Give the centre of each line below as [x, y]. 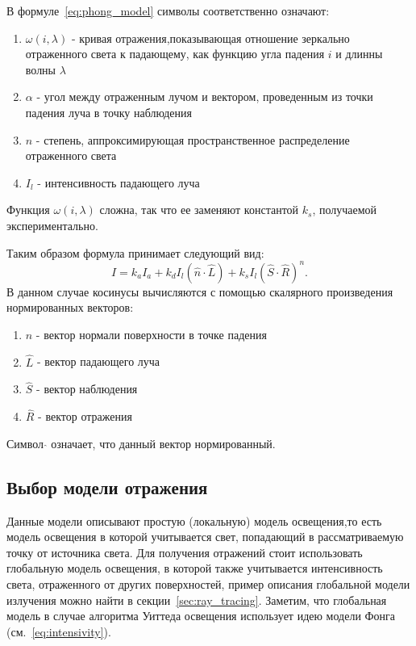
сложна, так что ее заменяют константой [199, 210]
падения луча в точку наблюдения [108, 112]
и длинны [359, 54]
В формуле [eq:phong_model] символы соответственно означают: [168, 10]
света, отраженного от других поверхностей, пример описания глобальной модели [208, 584]
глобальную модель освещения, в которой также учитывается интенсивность [195, 568]
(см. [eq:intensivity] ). [59, 631]
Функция [28, 210]
